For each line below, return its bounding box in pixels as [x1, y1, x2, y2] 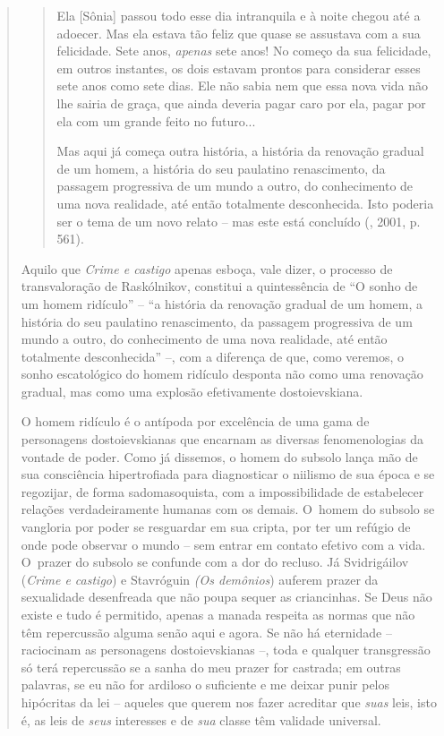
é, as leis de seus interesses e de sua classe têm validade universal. [21, 710, 381, 729]
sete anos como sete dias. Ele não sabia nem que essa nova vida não [56, 76, 429, 95]
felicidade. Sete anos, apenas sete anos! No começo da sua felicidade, [56, 41, 431, 60]
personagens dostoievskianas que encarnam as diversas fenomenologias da [21, 430, 423, 449]
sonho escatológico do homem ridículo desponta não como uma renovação [21, 364, 423, 383]
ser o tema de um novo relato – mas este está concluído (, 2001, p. [56, 211, 421, 230]
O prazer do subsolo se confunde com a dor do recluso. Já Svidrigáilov [21, 552, 409, 571]
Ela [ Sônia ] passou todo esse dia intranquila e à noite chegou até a [56, 6, 421, 24]
